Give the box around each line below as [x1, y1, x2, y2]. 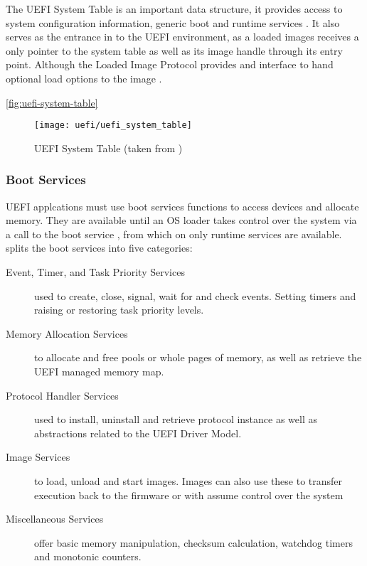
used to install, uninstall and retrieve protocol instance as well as [34, 412, 318, 427]
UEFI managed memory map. [34, 363, 164, 378]
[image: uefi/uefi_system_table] [34, 120, 192, 131]
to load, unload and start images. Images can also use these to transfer [34, 473, 343, 488]
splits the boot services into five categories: [6, 240, 193, 255]
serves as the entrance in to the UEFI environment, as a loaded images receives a [6, 29, 359, 44]
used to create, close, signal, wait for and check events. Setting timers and [34, 288, 356, 303]
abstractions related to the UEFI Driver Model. [34, 425, 242, 440]
